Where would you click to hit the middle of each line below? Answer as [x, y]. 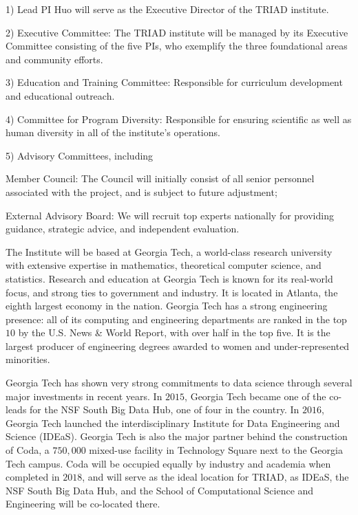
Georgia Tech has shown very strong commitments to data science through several [179, 383]
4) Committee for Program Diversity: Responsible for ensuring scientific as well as [179, 119]
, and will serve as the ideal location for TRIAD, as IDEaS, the [215, 477]
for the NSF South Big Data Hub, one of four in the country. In [165, 409]
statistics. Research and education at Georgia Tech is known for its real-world [169, 278]
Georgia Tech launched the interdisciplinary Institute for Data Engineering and [173, 423]
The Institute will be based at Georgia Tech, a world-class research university [169, 251]
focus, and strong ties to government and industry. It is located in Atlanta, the [172, 292]
